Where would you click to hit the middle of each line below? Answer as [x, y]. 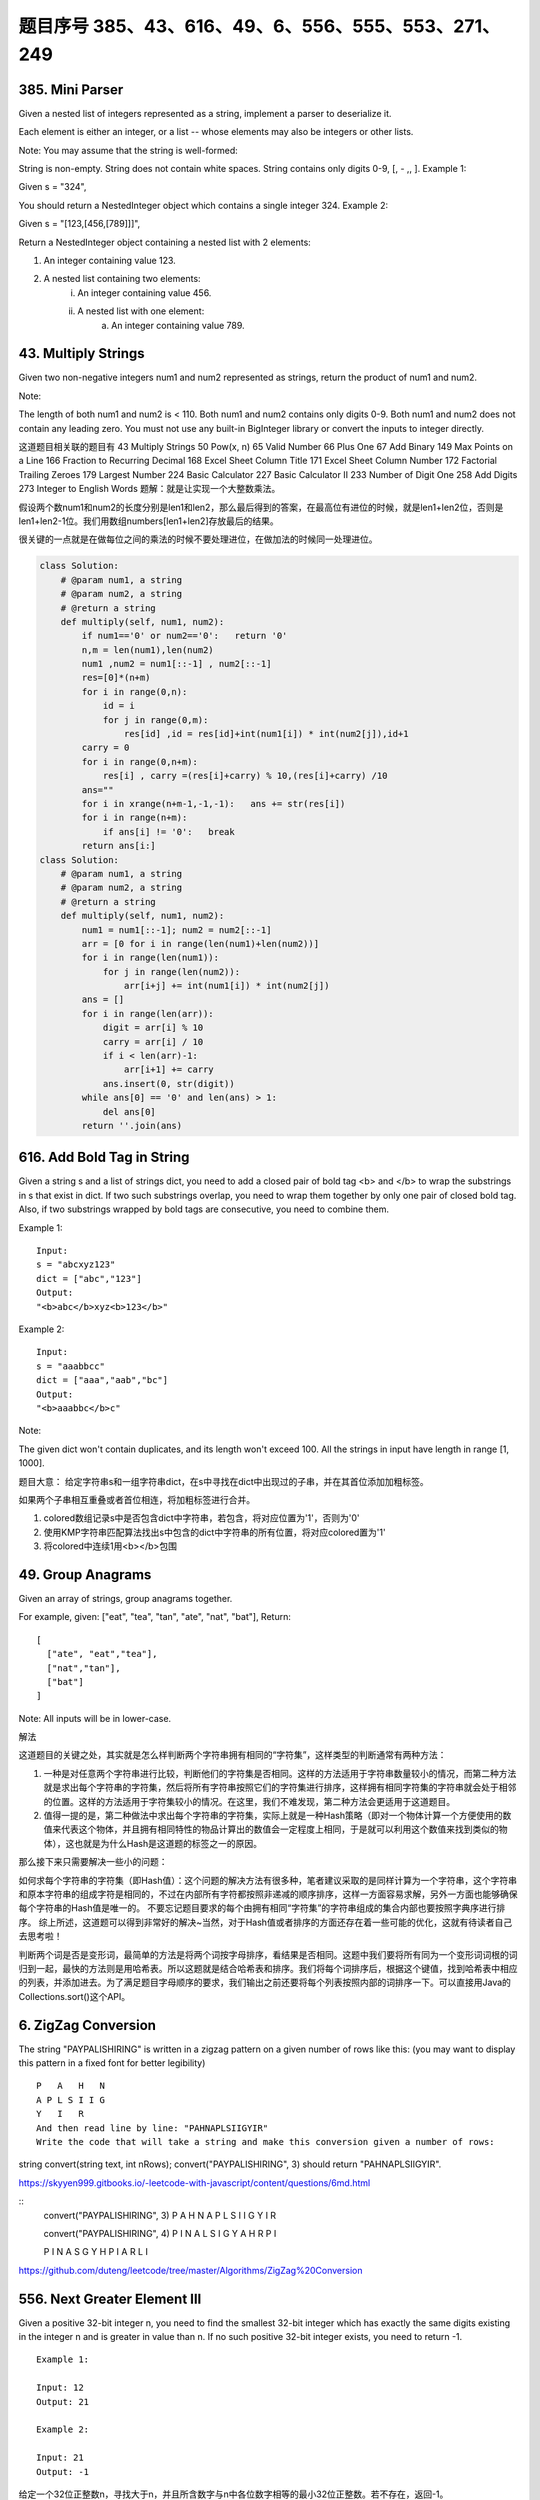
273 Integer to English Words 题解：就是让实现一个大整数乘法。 [149, 489]
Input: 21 [60, 2458]
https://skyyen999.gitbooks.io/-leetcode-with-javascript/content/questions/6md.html [194, 2182]
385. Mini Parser [71, 89]
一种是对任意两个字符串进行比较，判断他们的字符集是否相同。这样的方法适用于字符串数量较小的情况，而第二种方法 [280, 1773]
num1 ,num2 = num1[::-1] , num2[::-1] [176, 664]
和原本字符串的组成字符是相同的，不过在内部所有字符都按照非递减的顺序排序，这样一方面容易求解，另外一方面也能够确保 [268, 1894]
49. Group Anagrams [85, 1574]
